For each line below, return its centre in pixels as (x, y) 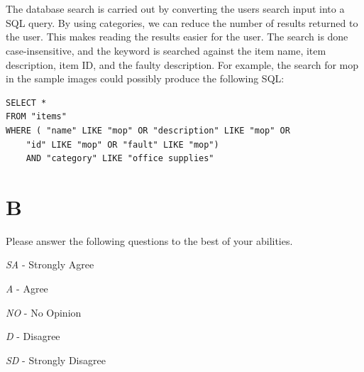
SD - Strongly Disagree (56, 360)
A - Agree (27, 289)
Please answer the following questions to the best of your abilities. (149, 240)
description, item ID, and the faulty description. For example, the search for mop (182, 64)
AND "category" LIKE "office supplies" (120, 159)
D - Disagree (33, 336)
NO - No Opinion (44, 312)
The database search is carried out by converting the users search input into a (175, 9)
